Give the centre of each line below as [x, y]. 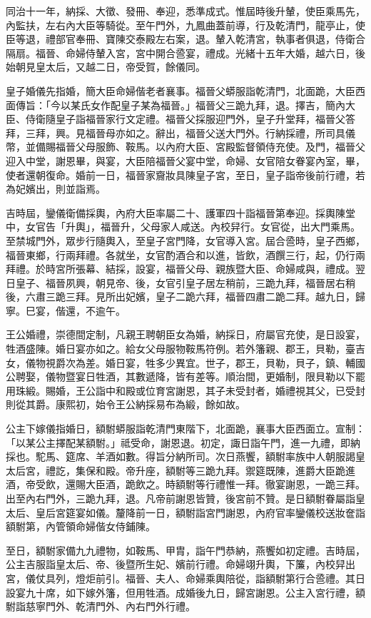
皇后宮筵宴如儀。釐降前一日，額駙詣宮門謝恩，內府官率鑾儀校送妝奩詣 [200, 512]
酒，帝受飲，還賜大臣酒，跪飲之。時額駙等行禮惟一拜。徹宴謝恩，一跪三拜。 [185, 484]
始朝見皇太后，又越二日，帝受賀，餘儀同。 [106, 67]
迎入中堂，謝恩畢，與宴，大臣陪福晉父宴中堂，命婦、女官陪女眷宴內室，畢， [185, 160]
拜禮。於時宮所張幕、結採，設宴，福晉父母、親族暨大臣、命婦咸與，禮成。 [181, 269]
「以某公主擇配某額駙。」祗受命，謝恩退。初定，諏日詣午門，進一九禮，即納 [183, 442]
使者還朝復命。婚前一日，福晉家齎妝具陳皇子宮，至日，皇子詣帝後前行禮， [181, 174]
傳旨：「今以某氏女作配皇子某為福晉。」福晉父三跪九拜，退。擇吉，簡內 [180, 105]
